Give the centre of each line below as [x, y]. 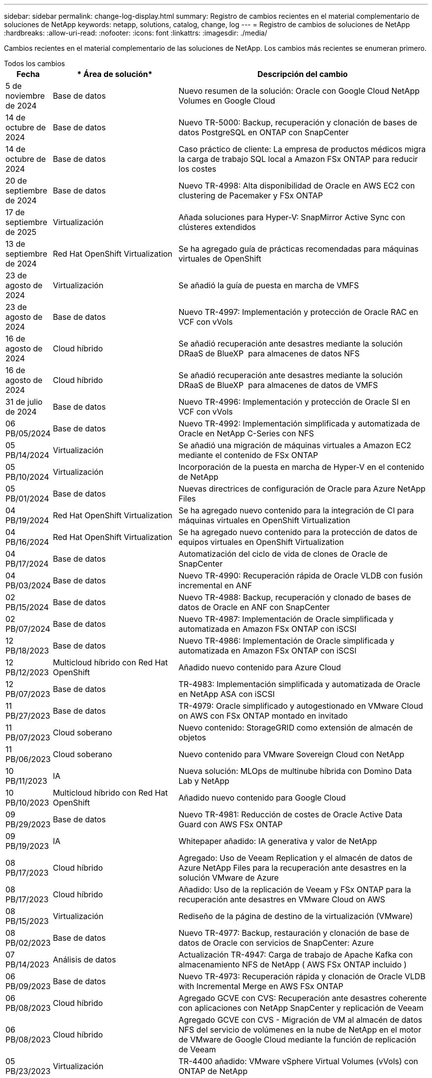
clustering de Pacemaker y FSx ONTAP [251, 195]
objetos [192, 737]
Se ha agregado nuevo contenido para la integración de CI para [296, 510]
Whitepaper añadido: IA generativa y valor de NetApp [278, 841]
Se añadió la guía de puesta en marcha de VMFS [269, 285]
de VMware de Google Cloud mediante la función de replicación [297, 1039]
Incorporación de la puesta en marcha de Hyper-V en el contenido [302, 467]
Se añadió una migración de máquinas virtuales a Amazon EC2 [295, 445]
